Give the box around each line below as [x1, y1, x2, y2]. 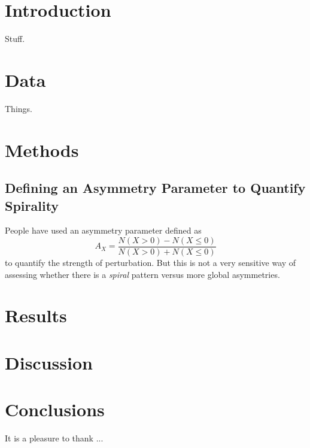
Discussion [5, 350, 93, 374]
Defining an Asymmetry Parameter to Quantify [5, 178, 306, 197]
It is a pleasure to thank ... [5, 432, 104, 444]
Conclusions [5, 397, 105, 422]
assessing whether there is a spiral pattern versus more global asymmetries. [5, 268, 280, 280]
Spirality [5, 196, 59, 214]
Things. [5, 102, 32, 114]
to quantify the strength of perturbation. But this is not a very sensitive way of [5, 256, 296, 269]
